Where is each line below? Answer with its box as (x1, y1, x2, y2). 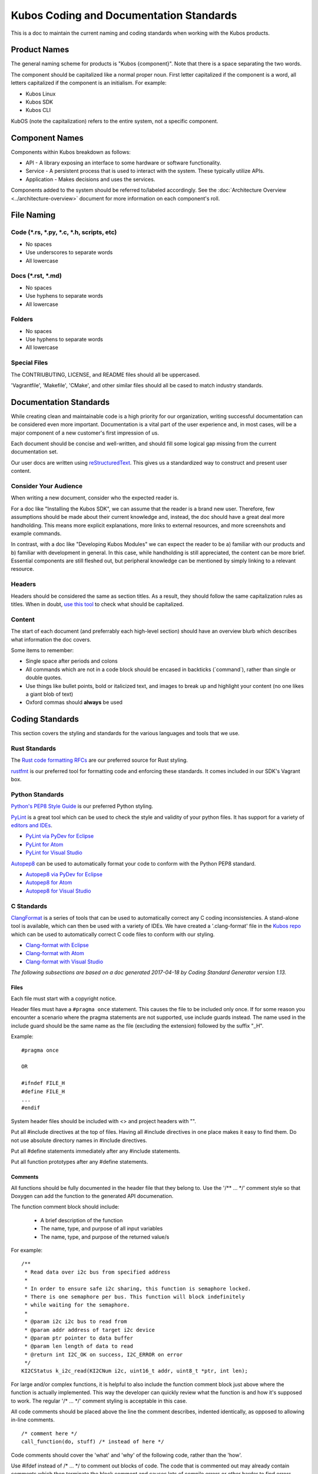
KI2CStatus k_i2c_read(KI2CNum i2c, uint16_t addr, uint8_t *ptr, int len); (21, 1368, 249, 1374)
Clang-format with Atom (25, 950, 85, 957)
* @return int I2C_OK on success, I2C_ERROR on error (24, 1351, 183, 1358)
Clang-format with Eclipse (25, 942, 90, 949)
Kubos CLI (25, 107, 51, 114)
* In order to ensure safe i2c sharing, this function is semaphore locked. (24, 1285, 251, 1292)
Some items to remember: (11, 646, 74, 654)
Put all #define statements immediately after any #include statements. (11, 1147, 181, 1154)
